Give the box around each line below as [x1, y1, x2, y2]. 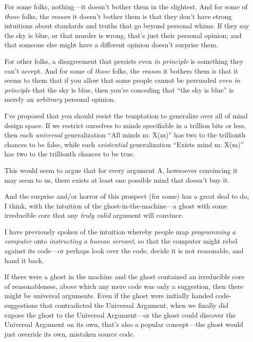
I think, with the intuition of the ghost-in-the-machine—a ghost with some [4, 200, 228, 210]
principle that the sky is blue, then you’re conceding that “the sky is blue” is [4, 84, 234, 95]
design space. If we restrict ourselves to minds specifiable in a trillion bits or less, [4, 120, 246, 130]
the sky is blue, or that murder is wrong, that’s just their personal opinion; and [4, 30, 242, 40]
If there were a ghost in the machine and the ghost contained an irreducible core [4, 271, 245, 282]
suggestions [4, 300, 38, 310]
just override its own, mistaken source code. [4, 328, 135, 339]
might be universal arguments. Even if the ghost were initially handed [4, 290, 214, 301]
